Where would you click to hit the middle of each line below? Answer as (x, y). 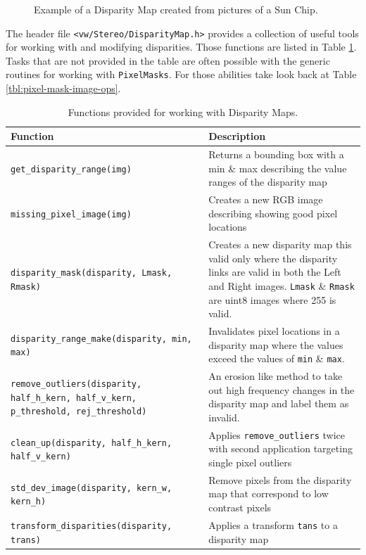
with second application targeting (280, 448)
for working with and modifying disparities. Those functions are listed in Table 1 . (181, 47)
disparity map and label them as (279, 403)
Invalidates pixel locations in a (274, 331)
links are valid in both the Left (275, 272)
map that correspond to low (269, 493)
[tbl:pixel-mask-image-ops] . (63, 88)
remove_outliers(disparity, (76, 384)
